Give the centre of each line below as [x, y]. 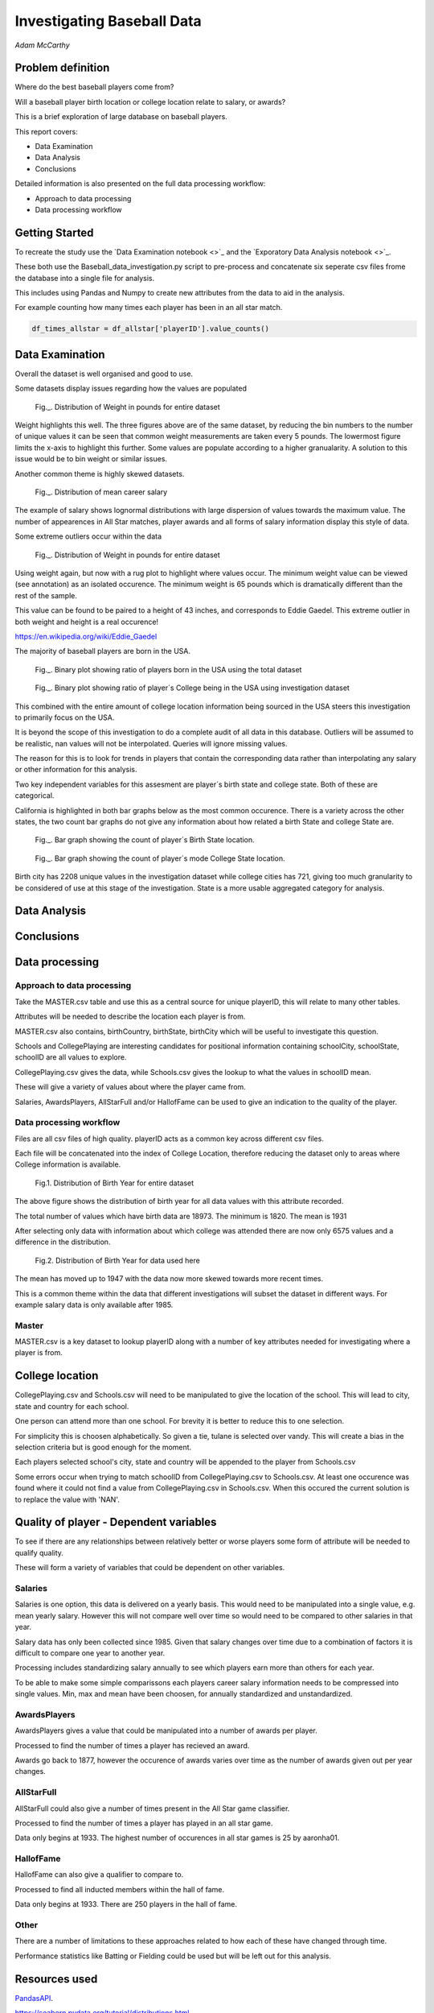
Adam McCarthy [42, 45]
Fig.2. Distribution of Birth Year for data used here [117, 1260]
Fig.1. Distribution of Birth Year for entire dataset [115, 1183]
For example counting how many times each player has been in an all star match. [149, 308]
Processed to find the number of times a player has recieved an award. [132, 1745]
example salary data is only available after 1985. [94, 1304]
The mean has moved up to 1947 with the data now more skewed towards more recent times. [169, 1279]
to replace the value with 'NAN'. [67, 1499]
